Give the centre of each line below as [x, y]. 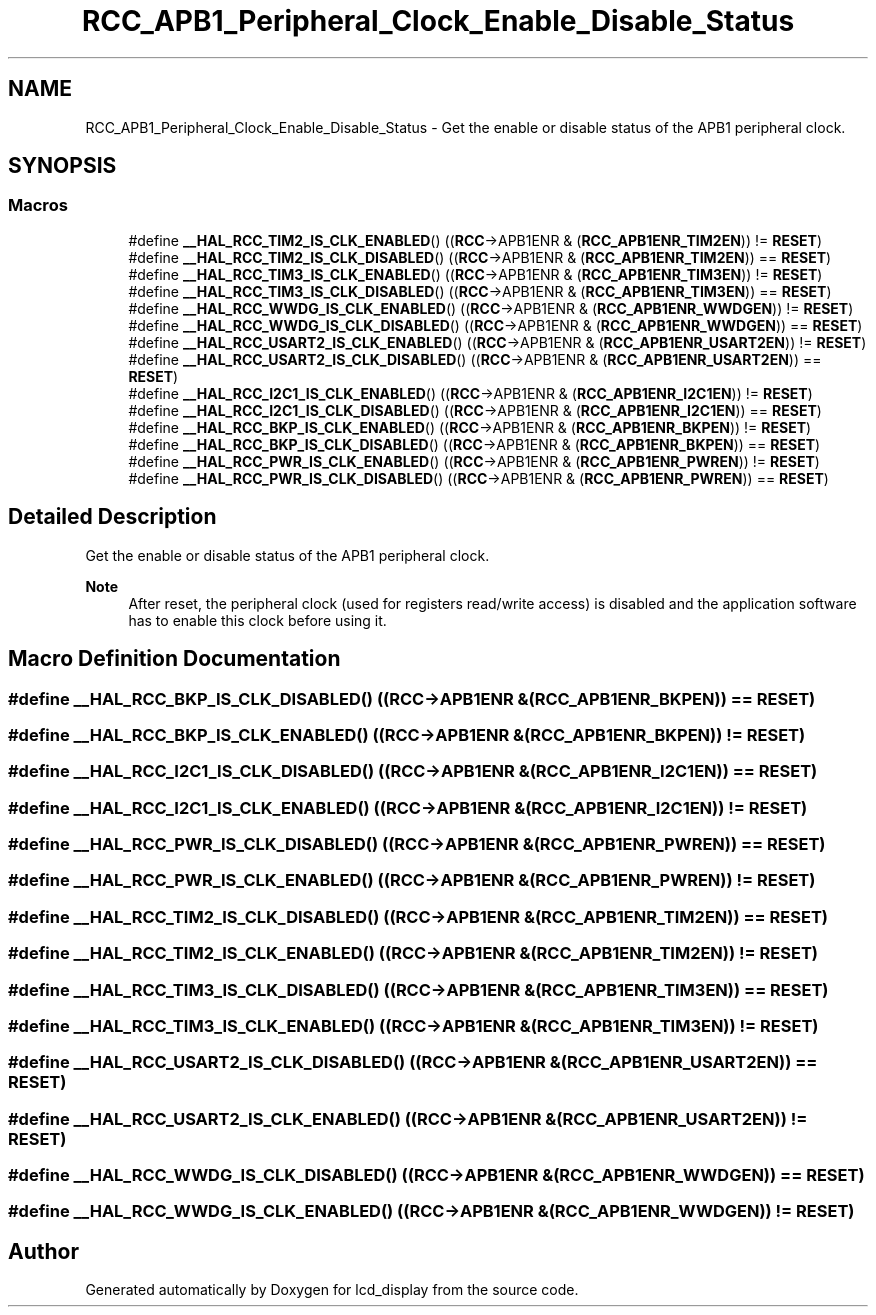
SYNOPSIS [62, 166]
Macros [38, 205]
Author [43, 1251]
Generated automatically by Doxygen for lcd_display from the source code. [332, 1290]
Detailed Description [112, 517]
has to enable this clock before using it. [257, 620]
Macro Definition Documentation [174, 659]
